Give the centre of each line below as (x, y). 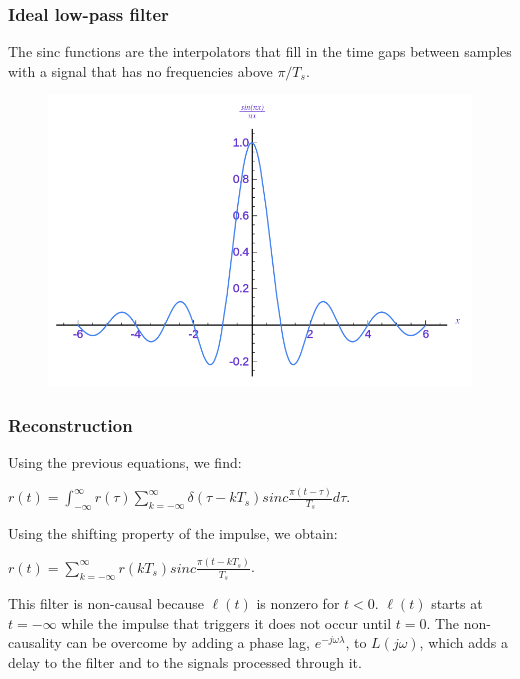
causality (35, 642)
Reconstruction (70, 424)
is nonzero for (298, 603)
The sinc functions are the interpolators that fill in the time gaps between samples (260, 51)
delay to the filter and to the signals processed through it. (185, 661)
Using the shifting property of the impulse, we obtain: (173, 532)
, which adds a (463, 642)
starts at (457, 603)
